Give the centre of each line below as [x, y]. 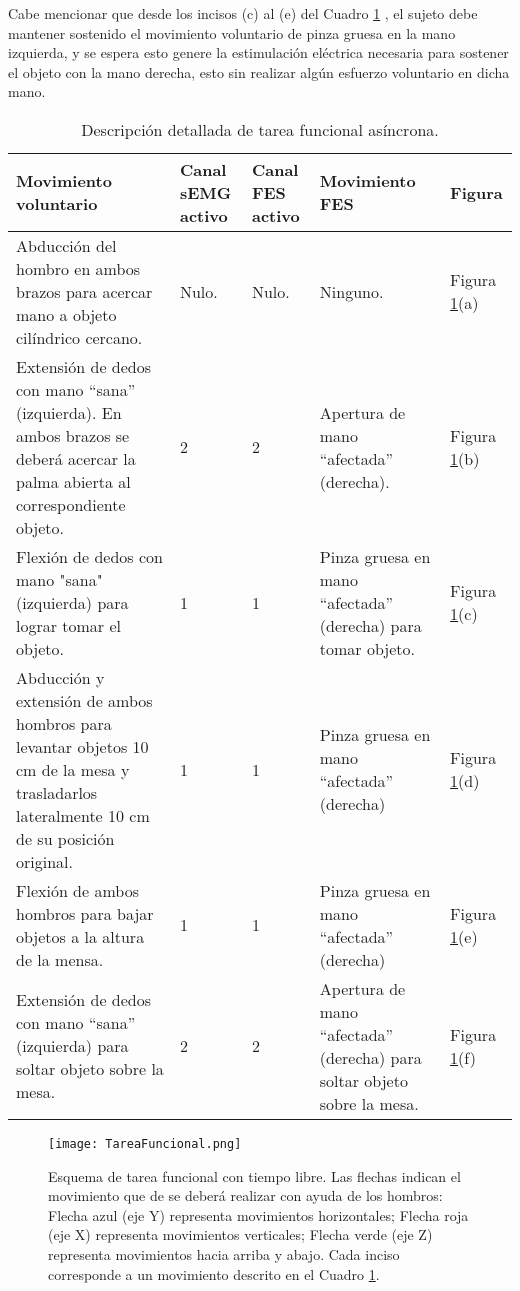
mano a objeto [66, 314]
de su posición [65, 838]
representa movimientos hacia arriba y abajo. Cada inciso [224, 1254]
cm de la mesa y [73, 769]
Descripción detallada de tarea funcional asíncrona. [260, 129]
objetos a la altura [80, 936]
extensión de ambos [84, 700]
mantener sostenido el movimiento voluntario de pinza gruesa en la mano [232, 32]
